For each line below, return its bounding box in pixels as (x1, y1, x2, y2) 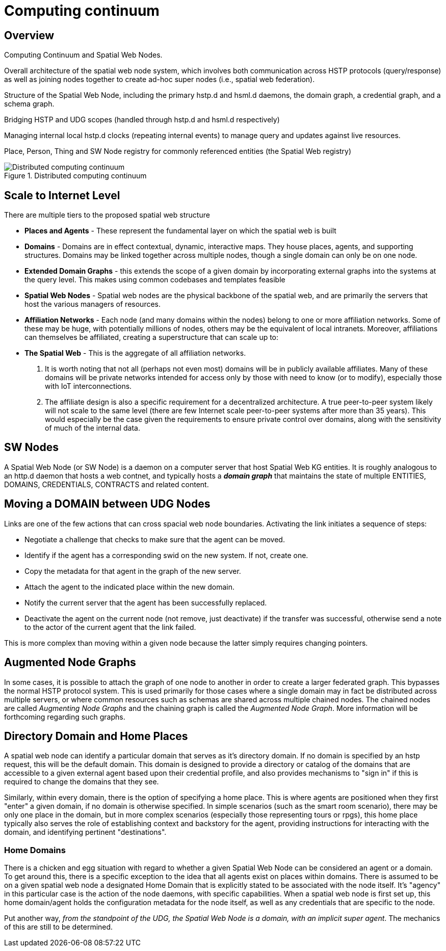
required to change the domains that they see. (4, 777, 159, 786)
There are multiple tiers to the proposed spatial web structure (4, 210, 210, 220)
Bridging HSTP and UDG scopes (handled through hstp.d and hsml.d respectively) (4, 115, 280, 124)
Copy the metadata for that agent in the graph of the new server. (24, 566, 241, 575)
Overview (4, 29, 55, 42)
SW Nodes (4, 441, 59, 454)
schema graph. (4, 99, 55, 109)
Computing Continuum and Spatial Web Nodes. (4, 50, 163, 60)
